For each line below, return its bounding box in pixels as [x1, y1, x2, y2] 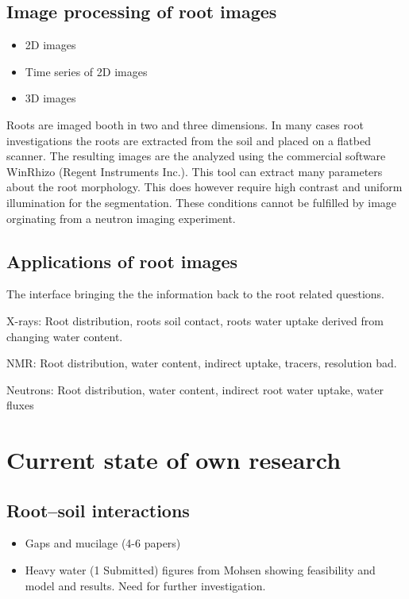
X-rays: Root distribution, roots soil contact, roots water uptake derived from [6, 312, 384, 328]
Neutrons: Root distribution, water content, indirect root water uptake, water [6, 381, 384, 397]
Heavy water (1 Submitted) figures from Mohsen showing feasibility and [25, 562, 376, 578]
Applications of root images [6, 248, 238, 273]
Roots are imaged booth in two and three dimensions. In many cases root [6, 116, 364, 132]
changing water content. [6, 328, 123, 344]
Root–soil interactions [6, 497, 190, 522]
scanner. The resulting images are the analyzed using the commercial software [6, 148, 386, 164]
